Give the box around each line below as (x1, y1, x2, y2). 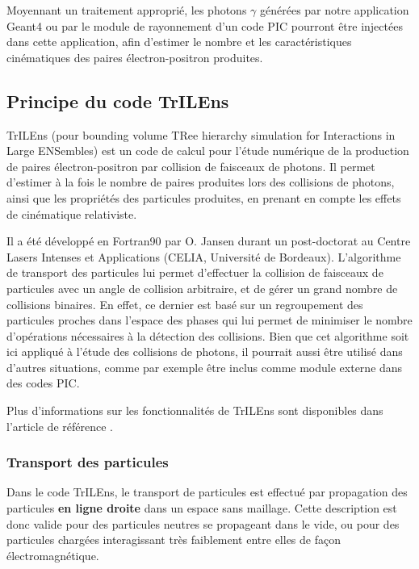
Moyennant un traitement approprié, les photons (6, 2, 247, 18)
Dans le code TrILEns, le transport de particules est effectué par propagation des (6, 483, 408, 500)
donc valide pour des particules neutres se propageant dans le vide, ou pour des (6, 515, 400, 532)
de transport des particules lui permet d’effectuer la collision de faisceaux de (6, 264, 383, 281)
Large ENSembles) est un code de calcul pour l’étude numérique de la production (6, 142, 409, 159)
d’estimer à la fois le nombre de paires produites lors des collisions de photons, (6, 174, 395, 190)
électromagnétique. (6, 546, 99, 563)
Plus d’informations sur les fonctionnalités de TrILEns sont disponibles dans (6, 402, 383, 419)
